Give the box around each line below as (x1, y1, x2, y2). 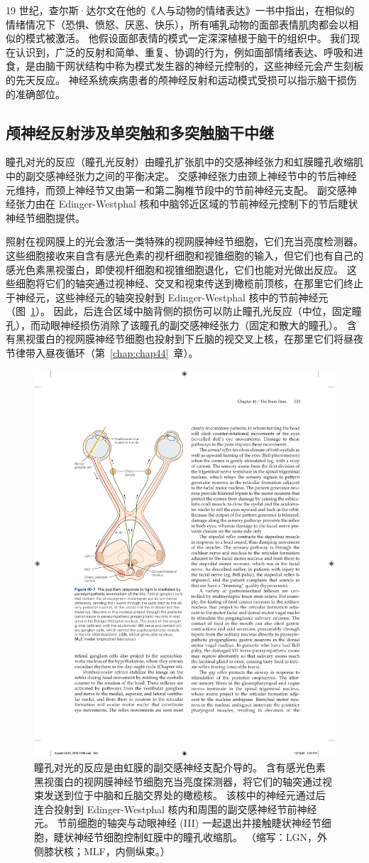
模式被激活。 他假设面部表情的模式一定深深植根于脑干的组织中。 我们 (25, 31, 351, 45)
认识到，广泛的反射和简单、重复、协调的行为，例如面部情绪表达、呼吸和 (15, 44, 353, 59)
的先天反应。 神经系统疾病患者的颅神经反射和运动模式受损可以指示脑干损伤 (6, 72, 357, 87)
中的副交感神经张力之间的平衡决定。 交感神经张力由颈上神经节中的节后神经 (6, 168, 357, 183)
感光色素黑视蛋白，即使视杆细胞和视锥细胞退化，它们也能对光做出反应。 (6, 262, 343, 277)
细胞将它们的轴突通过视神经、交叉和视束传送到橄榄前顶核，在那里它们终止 (15, 276, 363, 291)
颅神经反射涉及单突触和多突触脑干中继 (6, 121, 274, 143)
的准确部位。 (6, 86, 65, 101)
